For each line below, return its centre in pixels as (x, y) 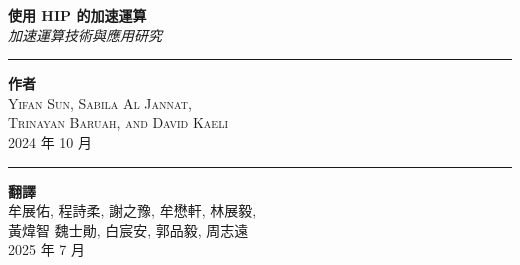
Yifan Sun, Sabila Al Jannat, (100, 102)
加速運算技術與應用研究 (85, 34)
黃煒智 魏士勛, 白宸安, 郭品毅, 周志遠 (128, 229)
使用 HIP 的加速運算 (77, 15)
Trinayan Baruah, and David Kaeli (118, 122)
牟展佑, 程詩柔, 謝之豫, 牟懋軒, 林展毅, (132, 210)
